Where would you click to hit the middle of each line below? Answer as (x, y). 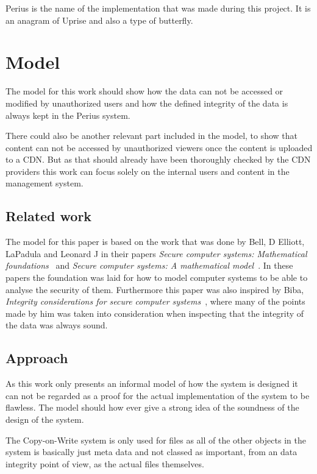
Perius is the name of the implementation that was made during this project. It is (158, 8)
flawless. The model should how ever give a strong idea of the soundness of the (152, 407)
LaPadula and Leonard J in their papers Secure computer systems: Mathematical (156, 253)
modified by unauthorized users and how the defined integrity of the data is (147, 103)
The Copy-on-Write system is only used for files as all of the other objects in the (156, 440)
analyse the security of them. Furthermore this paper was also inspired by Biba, (155, 289)
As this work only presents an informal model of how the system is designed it (152, 384)
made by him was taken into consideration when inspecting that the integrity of (155, 313)
